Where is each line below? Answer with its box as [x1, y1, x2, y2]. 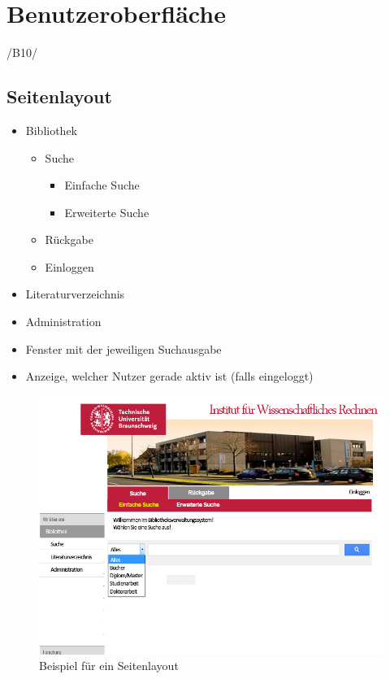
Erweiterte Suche [64, 203, 149, 220]
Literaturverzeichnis [25, 285, 125, 303]
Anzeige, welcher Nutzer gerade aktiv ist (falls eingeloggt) [25, 368, 314, 385]
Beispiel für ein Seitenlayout [39, 657, 179, 674]
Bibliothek [25, 121, 78, 138]
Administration [25, 313, 102, 330]
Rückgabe [45, 231, 93, 248]
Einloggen [45, 258, 94, 275]
